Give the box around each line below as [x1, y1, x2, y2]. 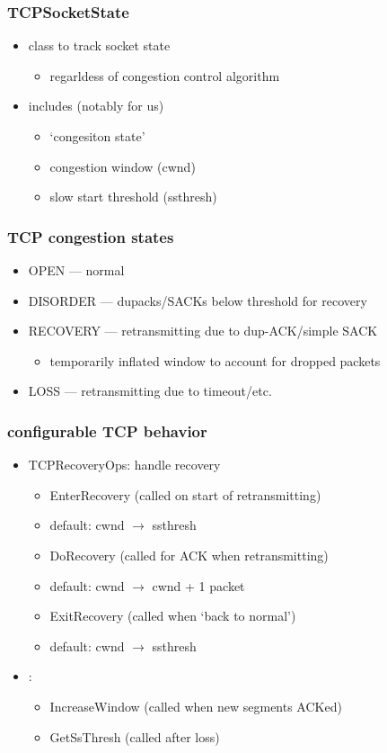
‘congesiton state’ [49, 127, 145, 145]
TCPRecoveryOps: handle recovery [28, 455, 221, 474]
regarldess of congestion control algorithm [49, 66, 280, 85]
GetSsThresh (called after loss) [49, 727, 220, 746]
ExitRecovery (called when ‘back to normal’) [49, 606, 296, 625]
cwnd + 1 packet [152, 576, 245, 595]
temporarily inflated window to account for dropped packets [49, 351, 381, 370]
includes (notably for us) [28, 96, 164, 115]
